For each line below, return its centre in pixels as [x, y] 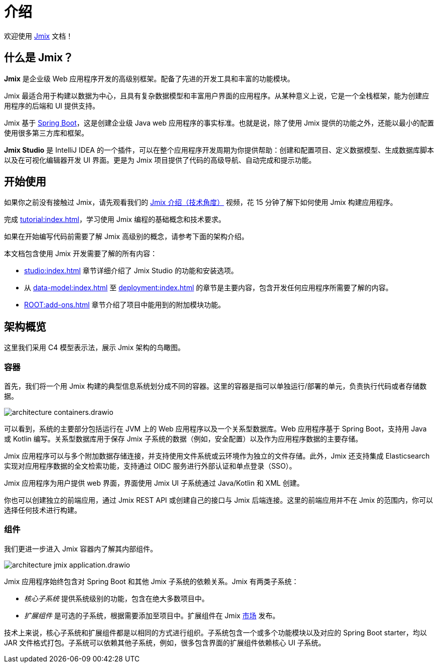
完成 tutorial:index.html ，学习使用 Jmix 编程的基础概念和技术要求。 [115, 219]
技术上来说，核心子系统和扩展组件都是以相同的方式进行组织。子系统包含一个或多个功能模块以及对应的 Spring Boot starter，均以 [215, 632]
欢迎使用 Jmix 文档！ [39, 36]
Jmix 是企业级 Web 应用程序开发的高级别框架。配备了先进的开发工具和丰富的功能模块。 [149, 78]
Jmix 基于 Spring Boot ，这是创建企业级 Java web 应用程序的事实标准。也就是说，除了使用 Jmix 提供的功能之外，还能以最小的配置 [219, 123]
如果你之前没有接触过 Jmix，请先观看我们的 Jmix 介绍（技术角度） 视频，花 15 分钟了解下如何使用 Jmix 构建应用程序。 [201, 202]
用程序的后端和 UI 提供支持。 [52, 105]
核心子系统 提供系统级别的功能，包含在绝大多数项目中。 [116, 598]
